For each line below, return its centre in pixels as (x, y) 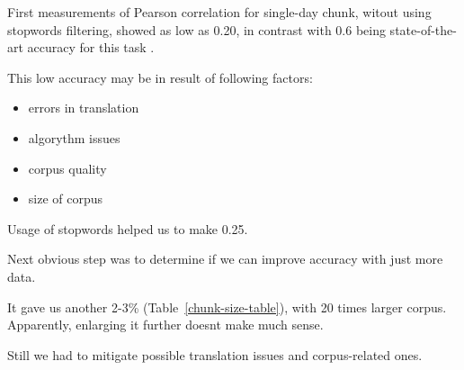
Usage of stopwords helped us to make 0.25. (128, 228)
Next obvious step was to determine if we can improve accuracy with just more (225, 259)
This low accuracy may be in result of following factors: (160, 77)
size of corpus (66, 199)
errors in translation (84, 108)
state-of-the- (423, 29)
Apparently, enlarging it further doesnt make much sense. (165, 325)
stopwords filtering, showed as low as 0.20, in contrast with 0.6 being (196, 29)
